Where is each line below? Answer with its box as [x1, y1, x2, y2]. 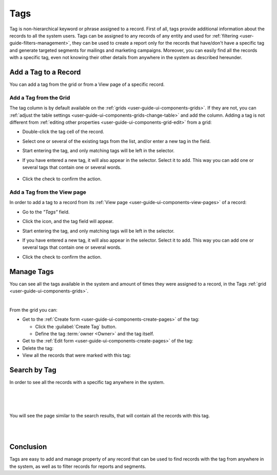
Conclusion [9, 443, 47, 451]
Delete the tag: [22, 345, 54, 351]
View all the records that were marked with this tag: [22, 352, 131, 358]
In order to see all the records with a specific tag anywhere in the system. [9, 379, 165, 386]
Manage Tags [9, 267, 54, 276]
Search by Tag [9, 366, 56, 374]
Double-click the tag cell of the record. [22, 129, 105, 135]
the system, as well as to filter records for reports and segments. [9, 463, 146, 469]
